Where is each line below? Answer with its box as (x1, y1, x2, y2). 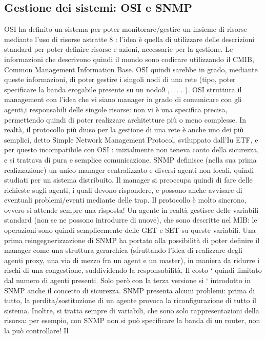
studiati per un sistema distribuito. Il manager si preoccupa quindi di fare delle (4, 174, 253, 185)
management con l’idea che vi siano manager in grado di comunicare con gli (4, 94, 242, 105)
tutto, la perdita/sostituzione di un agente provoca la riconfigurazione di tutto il (4, 295, 256, 306)
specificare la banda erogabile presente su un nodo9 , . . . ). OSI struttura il (4, 84, 242, 94)
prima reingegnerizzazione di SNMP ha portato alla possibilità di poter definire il (4, 234, 260, 245)
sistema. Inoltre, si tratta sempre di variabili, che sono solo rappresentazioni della (4, 305, 259, 315)
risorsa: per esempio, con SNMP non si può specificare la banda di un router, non (4, 315, 260, 326)
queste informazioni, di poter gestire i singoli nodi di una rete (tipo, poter (4, 74, 236, 85)
